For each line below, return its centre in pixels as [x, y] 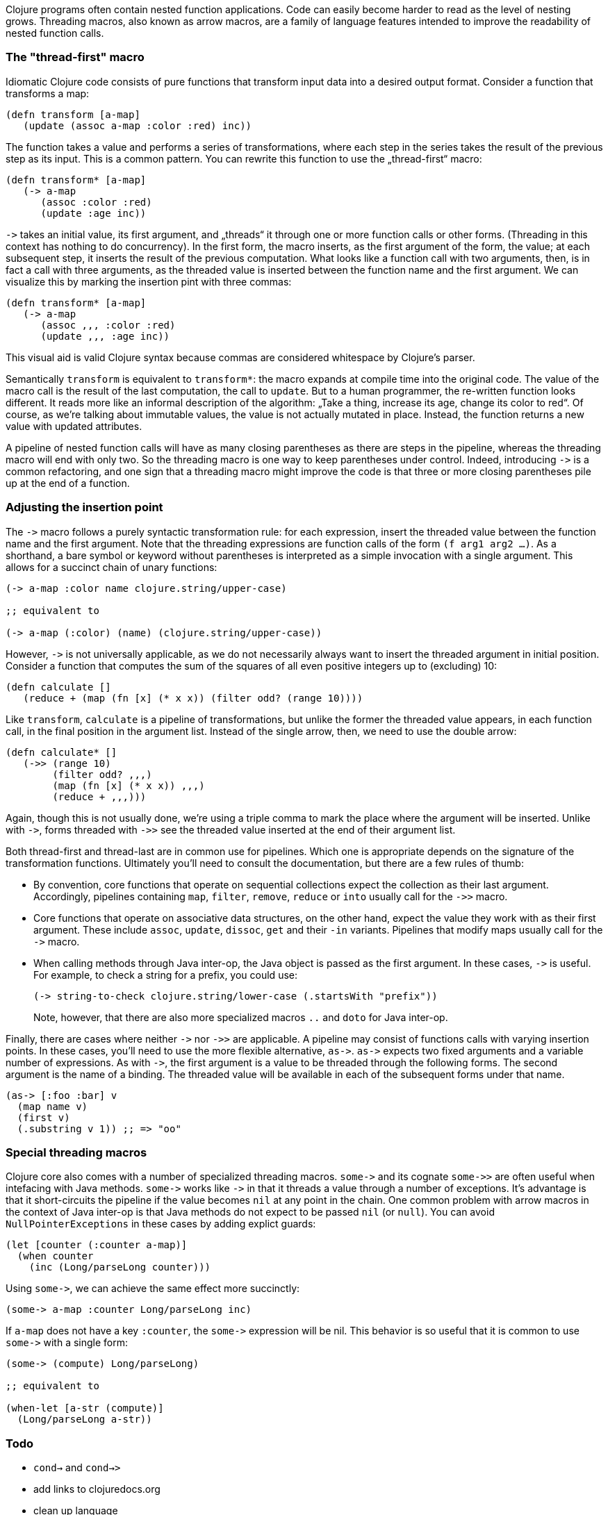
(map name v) [52, 1106]
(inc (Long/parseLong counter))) [120, 1267]
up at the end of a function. [68, 483]
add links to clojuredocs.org [97, 1489]
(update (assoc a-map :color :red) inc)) [138, 125]
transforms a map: [48, 93]
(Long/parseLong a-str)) [84, 1419]
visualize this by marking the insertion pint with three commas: [149, 281]
